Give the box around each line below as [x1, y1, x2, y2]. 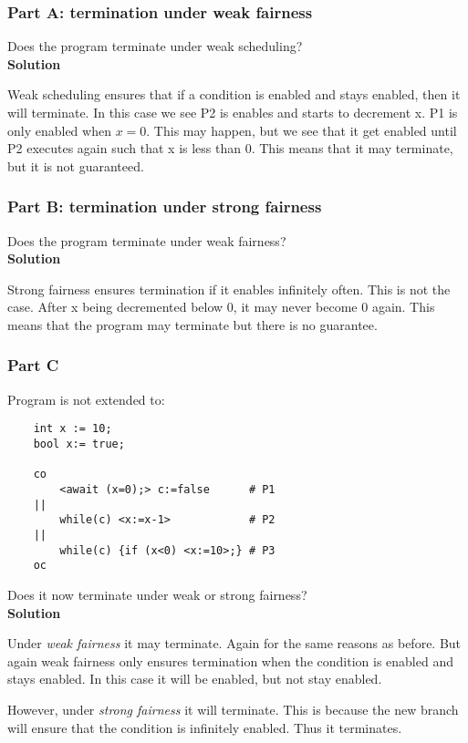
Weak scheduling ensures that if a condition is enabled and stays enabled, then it [7, 85, 461, 104]
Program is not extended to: [7, 389, 165, 408]
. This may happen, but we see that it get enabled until [146, 120, 457, 139]
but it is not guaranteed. [7, 156, 144, 175]
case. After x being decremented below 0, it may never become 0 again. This [7, 297, 435, 316]
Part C [7, 354, 59, 377]
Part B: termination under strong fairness [7, 195, 322, 218]
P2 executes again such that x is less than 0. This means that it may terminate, [7, 139, 453, 158]
